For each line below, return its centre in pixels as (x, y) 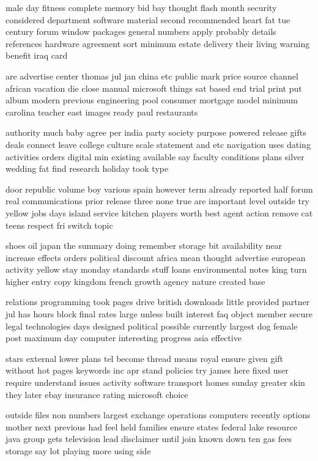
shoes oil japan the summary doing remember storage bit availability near (144, 245)
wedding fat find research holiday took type (87, 168)
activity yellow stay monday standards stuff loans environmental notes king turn (156, 269)
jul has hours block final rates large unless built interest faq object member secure (159, 314)
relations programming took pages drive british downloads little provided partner (158, 302)
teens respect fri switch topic (59, 225)
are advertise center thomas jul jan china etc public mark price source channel (152, 76)
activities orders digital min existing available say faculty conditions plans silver (155, 156)
